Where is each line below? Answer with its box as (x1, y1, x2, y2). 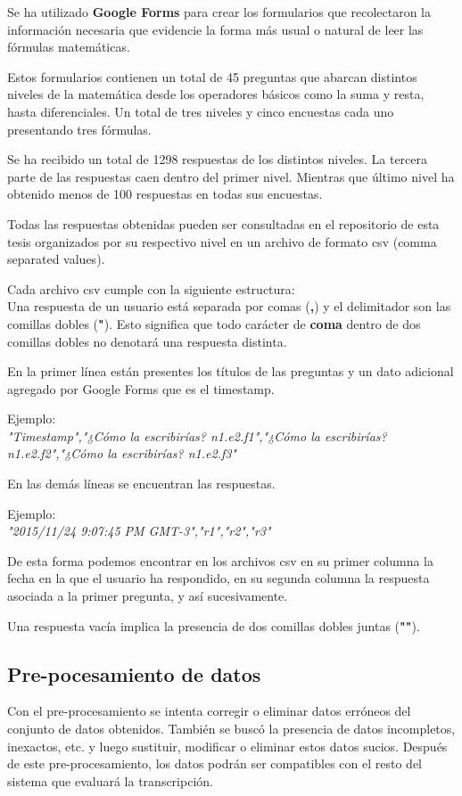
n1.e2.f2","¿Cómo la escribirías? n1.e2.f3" (7, 444, 236, 463)
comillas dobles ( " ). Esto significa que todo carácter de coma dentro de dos (7, 314, 421, 332)
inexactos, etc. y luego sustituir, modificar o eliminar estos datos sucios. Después (7, 736, 448, 755)
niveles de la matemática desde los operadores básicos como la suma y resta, (7, 85, 425, 103)
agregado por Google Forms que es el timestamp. (7, 379, 275, 398)
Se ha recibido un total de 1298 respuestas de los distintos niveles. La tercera (7, 150, 428, 168)
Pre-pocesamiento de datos (7, 660, 261, 687)
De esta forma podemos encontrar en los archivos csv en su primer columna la (7, 551, 434, 570)
